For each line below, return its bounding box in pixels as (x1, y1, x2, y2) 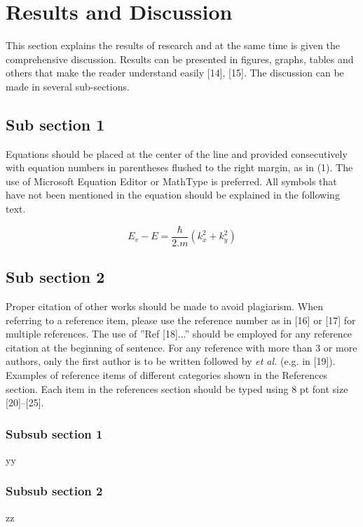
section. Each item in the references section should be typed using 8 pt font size (6, 381, 348, 396)
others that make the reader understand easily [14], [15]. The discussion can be (6, 65, 344, 80)
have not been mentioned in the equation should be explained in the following (6, 187, 340, 202)
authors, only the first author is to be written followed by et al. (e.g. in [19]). (6, 354, 336, 368)
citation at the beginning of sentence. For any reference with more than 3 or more (6, 340, 357, 354)
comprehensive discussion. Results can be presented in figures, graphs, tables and (6, 51, 354, 66)
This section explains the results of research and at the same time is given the (6, 38, 341, 53)
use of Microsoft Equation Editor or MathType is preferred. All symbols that (6, 173, 337, 188)
